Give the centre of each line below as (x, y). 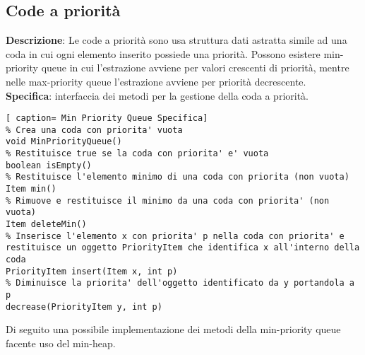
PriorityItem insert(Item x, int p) (92, 271)
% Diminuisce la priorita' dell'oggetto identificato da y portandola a (180, 283)
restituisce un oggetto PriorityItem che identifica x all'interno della (183, 248)
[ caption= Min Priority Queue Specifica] (107, 118)
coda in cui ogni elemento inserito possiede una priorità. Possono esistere (163, 53)
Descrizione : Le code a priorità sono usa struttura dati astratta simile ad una (176, 40)
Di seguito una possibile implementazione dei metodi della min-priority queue (173, 329)
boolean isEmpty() (49, 165)
